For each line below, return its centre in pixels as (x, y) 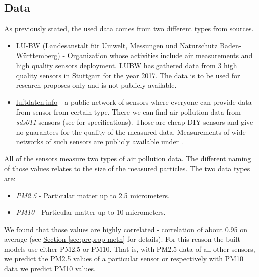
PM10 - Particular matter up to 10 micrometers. (91, 212)
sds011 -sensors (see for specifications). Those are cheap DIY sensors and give (135, 121)
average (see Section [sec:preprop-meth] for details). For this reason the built (122, 239)
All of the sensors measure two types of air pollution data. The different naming (128, 158)
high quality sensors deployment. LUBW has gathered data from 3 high (126, 65)
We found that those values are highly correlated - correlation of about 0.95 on (126, 229)
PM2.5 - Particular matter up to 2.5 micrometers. (93, 195)
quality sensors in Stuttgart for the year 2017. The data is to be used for (128, 75)
